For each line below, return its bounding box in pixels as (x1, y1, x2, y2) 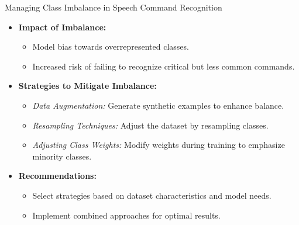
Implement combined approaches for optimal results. (32, 209, 221, 221)
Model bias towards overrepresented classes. (32, 40, 189, 53)
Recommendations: (18, 169, 97, 182)
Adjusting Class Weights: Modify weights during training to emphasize (32, 139, 285, 151)
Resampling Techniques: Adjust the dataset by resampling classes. (32, 119, 269, 131)
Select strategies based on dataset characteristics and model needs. (32, 189, 271, 201)
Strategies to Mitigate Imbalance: (18, 79, 157, 92)
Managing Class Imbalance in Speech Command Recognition (5, 1, 222, 13)
